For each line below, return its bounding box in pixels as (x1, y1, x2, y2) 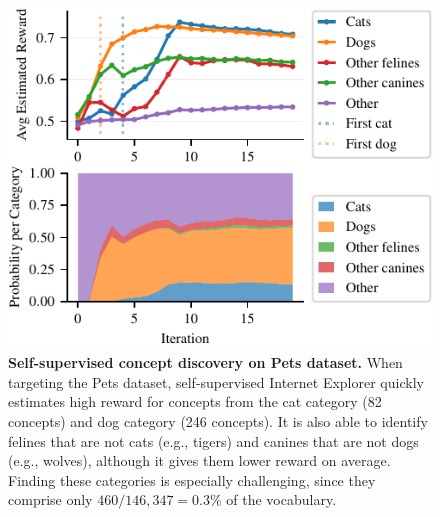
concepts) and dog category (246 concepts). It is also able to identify (8, 410, 428, 431)
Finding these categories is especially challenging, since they (8, 469, 376, 490)
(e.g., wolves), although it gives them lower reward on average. (8, 450, 391, 471)
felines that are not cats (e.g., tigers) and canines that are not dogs (8, 430, 419, 451)
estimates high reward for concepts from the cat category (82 (8, 391, 382, 412)
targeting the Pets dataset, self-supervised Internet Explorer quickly (8, 371, 424, 392)
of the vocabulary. (226, 489, 337, 510)
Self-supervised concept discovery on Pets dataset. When (8, 352, 403, 373)
